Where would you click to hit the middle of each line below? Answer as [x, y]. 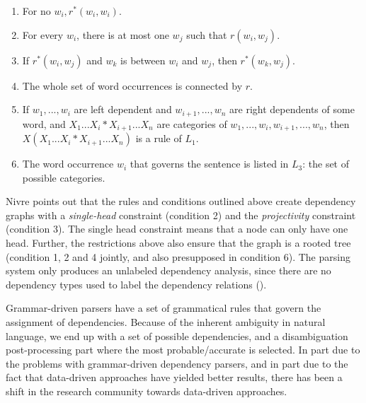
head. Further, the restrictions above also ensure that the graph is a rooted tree [178, 243]
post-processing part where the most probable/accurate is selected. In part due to [183, 350]
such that [207, 34]
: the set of [326, 164]
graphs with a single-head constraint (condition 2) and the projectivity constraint [181, 215]
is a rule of [159, 138]
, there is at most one [123, 34]
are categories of [192, 123]
